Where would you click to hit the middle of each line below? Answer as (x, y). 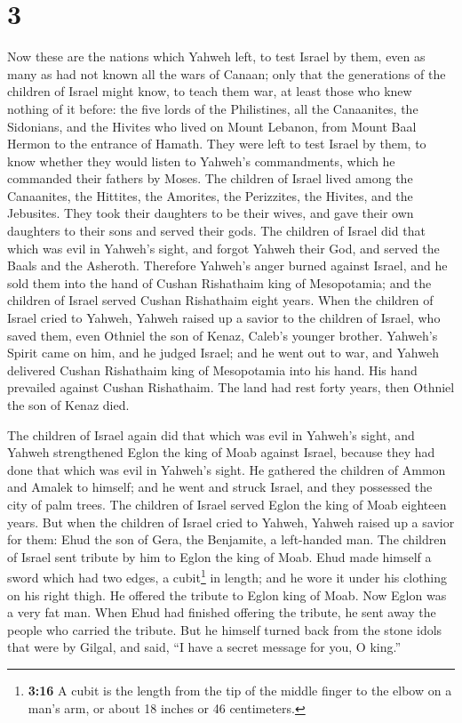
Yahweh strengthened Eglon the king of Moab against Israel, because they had (221, 452)
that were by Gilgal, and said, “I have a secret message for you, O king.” (204, 647)
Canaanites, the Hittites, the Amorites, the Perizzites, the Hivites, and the (210, 195)
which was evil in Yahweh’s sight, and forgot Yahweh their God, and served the (223, 248)
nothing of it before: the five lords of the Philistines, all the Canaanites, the (213, 108)
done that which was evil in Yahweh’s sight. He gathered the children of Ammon (227, 469)
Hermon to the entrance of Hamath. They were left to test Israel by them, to (217, 144)
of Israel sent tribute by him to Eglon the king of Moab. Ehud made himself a (219, 556)
